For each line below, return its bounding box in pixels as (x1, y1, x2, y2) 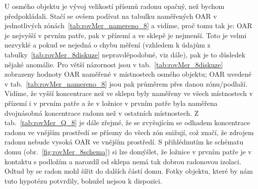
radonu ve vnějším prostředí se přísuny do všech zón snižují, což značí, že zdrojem (4, 127, 254, 137)
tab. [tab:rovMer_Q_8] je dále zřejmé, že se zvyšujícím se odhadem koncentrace (4, 117, 251, 128)
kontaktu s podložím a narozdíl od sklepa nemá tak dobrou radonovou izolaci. (4, 156, 242, 166)
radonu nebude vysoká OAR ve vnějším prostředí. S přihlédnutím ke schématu (4, 137, 244, 147)
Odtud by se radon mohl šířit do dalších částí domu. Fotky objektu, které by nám (4, 166, 253, 176)
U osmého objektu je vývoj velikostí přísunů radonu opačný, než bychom (4, 1, 225, 11)
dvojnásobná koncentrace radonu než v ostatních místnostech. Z (4, 107, 199, 118)
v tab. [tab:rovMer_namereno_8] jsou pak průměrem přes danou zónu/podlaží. (4, 78, 248, 89)
